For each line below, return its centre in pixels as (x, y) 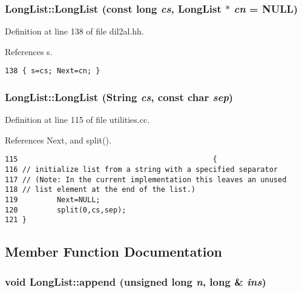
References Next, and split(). (58, 140)
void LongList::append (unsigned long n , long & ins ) (136, 281)
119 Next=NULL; (53, 200)
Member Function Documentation (114, 252)
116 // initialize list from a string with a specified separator (142, 170)
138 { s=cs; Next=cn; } (53, 71)
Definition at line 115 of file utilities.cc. (77, 120)
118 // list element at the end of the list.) (100, 190)
